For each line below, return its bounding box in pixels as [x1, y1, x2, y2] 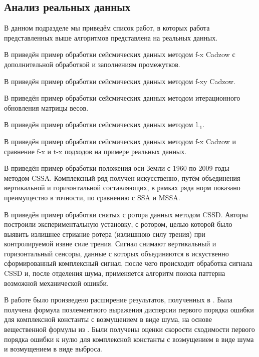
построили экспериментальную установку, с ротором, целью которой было [4, 219, 232, 229]
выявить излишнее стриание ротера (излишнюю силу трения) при [4, 228, 205, 239]
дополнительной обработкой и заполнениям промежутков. [4, 59, 180, 69]
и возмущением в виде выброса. [4, 343, 102, 354]
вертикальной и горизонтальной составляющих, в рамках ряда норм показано [4, 182, 240, 193]
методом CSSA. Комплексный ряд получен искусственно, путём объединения [4, 172, 240, 183]
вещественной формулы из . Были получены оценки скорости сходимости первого [4, 324, 255, 334]
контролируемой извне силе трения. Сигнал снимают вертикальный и [4, 238, 216, 249]
